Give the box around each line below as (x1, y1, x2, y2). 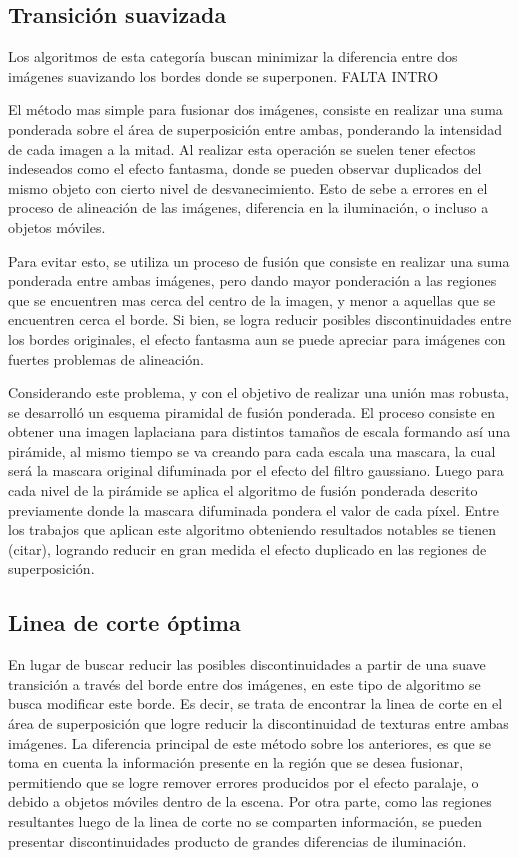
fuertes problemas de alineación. (8, 348, 204, 369)
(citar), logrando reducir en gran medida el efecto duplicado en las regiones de (8, 538, 487, 559)
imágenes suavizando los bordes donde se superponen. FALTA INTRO (8, 65, 439, 86)
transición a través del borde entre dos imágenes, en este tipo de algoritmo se (8, 673, 481, 694)
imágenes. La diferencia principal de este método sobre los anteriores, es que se (8, 732, 492, 753)
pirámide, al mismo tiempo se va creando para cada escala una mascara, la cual (8, 440, 496, 461)
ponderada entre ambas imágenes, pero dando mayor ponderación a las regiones (8, 270, 497, 291)
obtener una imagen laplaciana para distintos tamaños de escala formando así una (8, 421, 511, 442)
